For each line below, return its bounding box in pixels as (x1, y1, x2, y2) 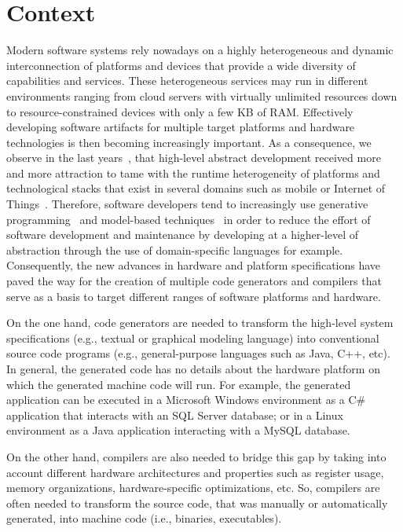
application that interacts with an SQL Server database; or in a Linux (6, 406, 343, 423)
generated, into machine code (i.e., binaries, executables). (6, 510, 282, 526)
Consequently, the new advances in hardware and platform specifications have (6, 257, 381, 273)
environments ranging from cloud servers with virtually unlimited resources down (6, 87, 398, 104)
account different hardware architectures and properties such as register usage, (6, 464, 384, 480)
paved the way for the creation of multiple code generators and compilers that (6, 273, 382, 289)
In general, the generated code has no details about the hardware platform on (6, 361, 380, 376)
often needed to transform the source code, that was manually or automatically (6, 494, 388, 511)
